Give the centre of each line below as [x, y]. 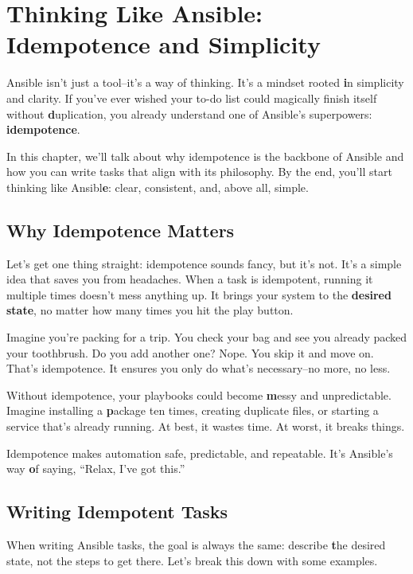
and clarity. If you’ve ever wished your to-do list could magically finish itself [192, 98]
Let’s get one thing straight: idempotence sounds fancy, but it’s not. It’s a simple [204, 263]
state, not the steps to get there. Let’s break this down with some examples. [192, 560]
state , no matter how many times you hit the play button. [150, 310]
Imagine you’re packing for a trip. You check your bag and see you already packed [207, 337]
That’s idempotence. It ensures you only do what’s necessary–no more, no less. [199, 368]
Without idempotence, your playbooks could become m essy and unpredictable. [199, 394]
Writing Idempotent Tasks [117, 512]
